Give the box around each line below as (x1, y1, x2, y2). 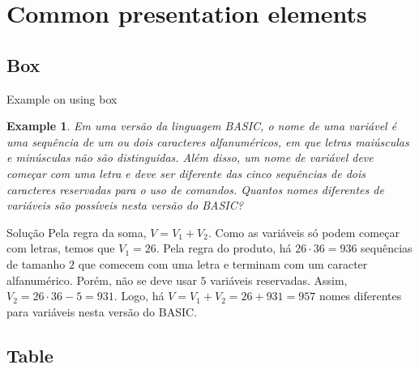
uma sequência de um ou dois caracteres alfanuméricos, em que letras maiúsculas (6, 133, 409, 150)
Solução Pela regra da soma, (6, 223, 147, 240)
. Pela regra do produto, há (156, 240, 292, 257)
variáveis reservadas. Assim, (210, 271, 348, 288)
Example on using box (6, 90, 118, 107)
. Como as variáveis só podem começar (207, 223, 400, 240)
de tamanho (6, 255, 66, 272)
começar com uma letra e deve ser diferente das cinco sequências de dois (6, 164, 366, 181)
